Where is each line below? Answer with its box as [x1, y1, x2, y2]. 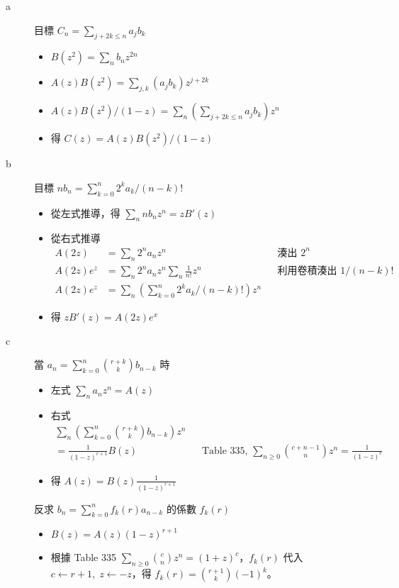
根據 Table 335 [50, 550, 116, 565]
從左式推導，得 [50, 205, 120, 220]
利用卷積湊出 [277, 266, 337, 277]
